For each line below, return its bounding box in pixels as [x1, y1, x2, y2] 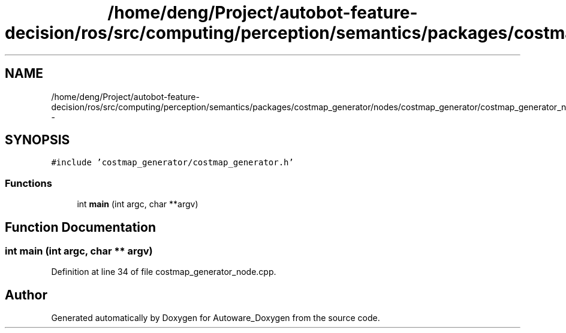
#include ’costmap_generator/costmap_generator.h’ [51, 158, 294, 168]
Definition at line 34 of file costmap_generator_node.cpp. [51, 267, 276, 277]
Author [5, 287, 47, 302]
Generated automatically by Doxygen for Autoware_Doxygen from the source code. [51, 313, 380, 323]
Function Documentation [5, 219, 156, 235]
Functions [5, 177, 52, 189]
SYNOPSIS [5, 132, 70, 148]
